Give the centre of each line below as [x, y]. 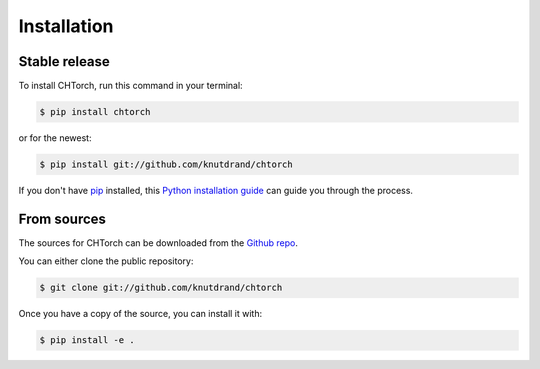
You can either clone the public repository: [106, 261]
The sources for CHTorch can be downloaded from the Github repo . [158, 242]
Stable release [64, 61]
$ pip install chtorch [95, 112]
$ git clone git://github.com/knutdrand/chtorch [161, 288]
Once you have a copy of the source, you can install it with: [140, 314]
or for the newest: [55, 138]
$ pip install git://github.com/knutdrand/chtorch [166, 164]
